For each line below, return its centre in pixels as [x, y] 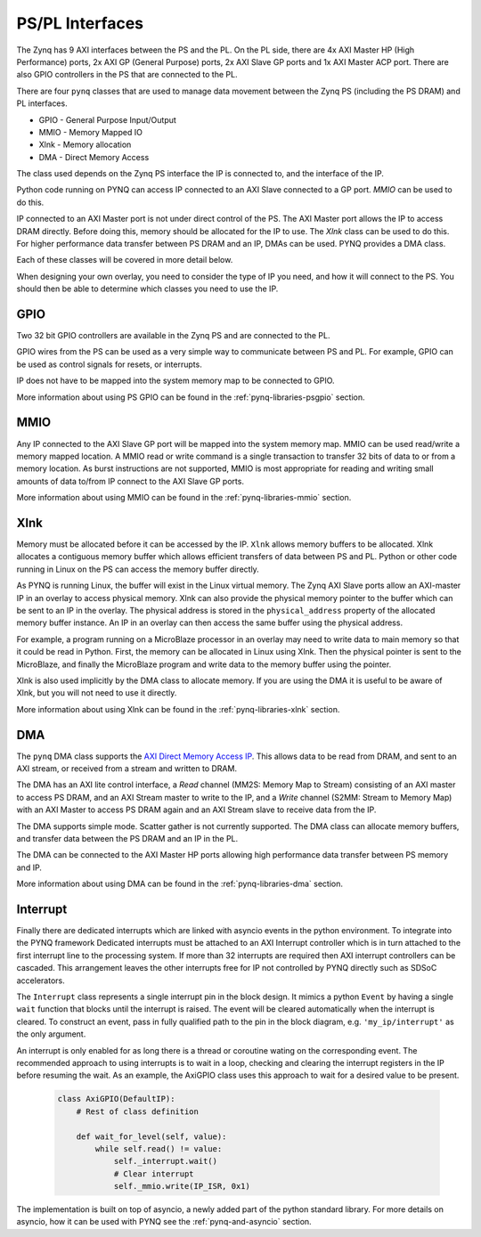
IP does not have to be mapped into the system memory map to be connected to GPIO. [175, 381]
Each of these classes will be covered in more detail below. [125, 260]
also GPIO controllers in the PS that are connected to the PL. [127, 75]
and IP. [29, 867]
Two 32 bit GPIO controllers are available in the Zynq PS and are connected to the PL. [173, 336]
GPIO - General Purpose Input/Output [108, 119]
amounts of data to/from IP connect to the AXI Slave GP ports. [130, 481]
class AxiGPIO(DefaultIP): [116, 1099]
